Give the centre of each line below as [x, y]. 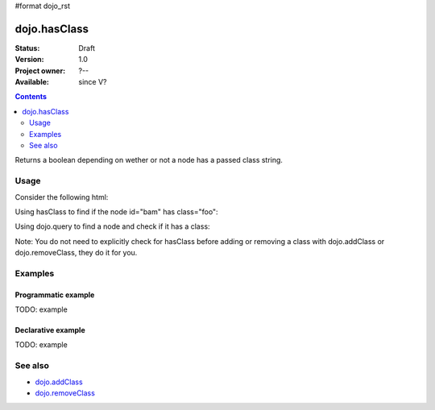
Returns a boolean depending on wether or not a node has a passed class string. [149, 160]
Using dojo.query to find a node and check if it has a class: [112, 226]
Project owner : [40, 70]
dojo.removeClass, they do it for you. [76, 253]
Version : [29, 60]
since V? [93, 82]
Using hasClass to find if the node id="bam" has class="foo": [116, 211]
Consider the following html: [62, 197]
